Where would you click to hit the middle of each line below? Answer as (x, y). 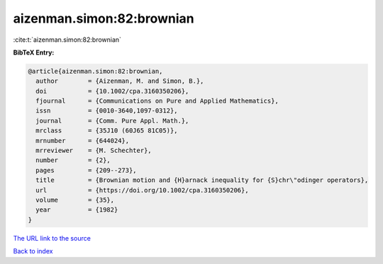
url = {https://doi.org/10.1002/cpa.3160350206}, (142, 190)
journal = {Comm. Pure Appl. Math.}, (112, 121)
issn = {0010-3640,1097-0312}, (107, 111)
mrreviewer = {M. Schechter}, (94, 151)
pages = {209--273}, (87, 170)
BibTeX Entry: (34, 52)
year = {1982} (77, 210)
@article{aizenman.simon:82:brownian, (95, 71)
